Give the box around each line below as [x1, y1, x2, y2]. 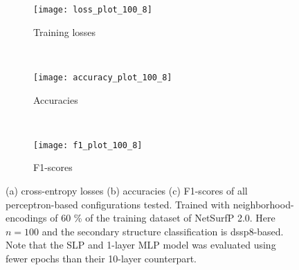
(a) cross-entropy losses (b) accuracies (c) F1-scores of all [6, 183, 248, 197]
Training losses [33, 24, 96, 39]
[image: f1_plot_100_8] [33, 140, 143, 150]
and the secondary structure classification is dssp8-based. [42, 224, 284, 238]
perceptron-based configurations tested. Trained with [6, 197, 230, 211]
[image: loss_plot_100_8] [33, 5, 152, 15]
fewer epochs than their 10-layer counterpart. [6, 251, 197, 265]
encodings [6, 210, 47, 225]
